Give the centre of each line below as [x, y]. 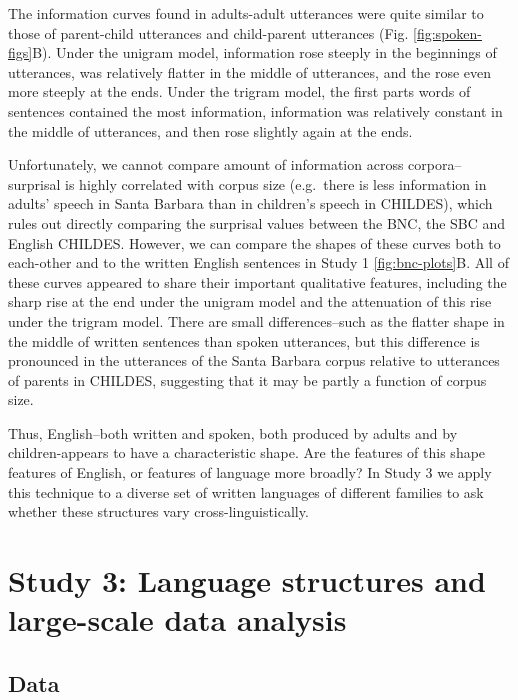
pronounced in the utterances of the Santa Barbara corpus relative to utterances [254, 360]
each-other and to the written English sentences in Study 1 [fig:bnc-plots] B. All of [258, 262]
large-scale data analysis [177, 619]
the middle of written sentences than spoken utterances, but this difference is [244, 340]
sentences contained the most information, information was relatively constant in [255, 110]
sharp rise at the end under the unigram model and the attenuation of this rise [250, 301]
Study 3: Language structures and [247, 580]
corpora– [435, 164]
